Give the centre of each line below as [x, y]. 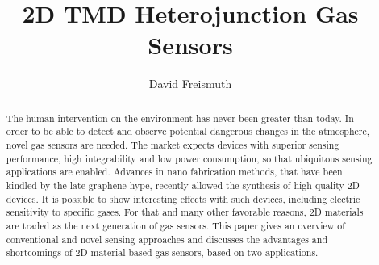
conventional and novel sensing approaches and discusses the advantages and [167, 239]
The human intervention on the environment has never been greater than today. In [180, 118]
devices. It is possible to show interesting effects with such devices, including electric [183, 198]
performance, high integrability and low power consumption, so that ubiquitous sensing [189, 158]
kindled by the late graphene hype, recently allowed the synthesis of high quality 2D [183, 185]
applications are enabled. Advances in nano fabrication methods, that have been [174, 172]
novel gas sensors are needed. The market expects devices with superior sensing [173, 145]
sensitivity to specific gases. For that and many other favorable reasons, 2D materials [185, 212]
